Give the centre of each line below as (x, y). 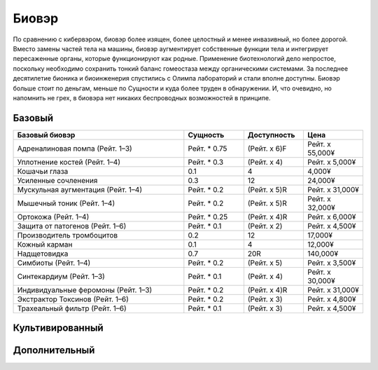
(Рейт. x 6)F (267, 149)
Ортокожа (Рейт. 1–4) (53, 217)
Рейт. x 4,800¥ (331, 299)
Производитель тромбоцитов (68, 235)
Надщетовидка (43, 254)
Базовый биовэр (46, 135)
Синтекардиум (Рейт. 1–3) (61, 276)
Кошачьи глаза (43, 171)
